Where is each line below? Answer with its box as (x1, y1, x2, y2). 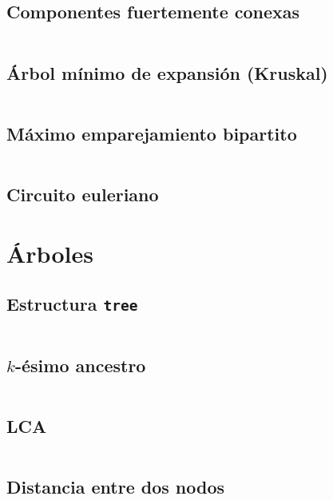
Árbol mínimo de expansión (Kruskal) (6, 60, 328, 85)
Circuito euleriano (6, 182, 159, 206)
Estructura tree (6, 292, 138, 316)
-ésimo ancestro (14, 352, 146, 377)
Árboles (6, 236, 93, 269)
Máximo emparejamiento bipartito (6, 121, 297, 145)
